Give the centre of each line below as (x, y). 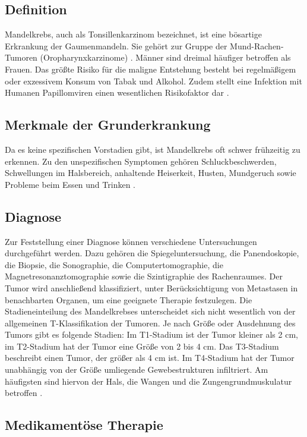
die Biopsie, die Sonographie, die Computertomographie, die (114, 264)
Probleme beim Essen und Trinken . (70, 184)
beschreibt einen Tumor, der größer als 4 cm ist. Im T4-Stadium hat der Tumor (150, 358)
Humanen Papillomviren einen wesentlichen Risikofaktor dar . (117, 92)
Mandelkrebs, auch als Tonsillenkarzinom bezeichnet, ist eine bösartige (133, 34)
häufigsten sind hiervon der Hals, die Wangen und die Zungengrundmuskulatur (148, 381)
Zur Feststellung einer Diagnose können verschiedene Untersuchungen (131, 241)
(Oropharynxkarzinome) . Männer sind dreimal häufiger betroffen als (165, 57)
